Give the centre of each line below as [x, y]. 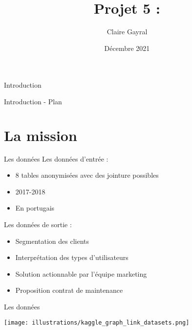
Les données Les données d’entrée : [56, 158]
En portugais [35, 208]
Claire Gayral [127, 32]
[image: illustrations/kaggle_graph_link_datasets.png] [97, 322]
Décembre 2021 [127, 48]
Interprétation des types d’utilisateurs [72, 257]
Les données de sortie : [38, 224]
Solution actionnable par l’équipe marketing [81, 273]
